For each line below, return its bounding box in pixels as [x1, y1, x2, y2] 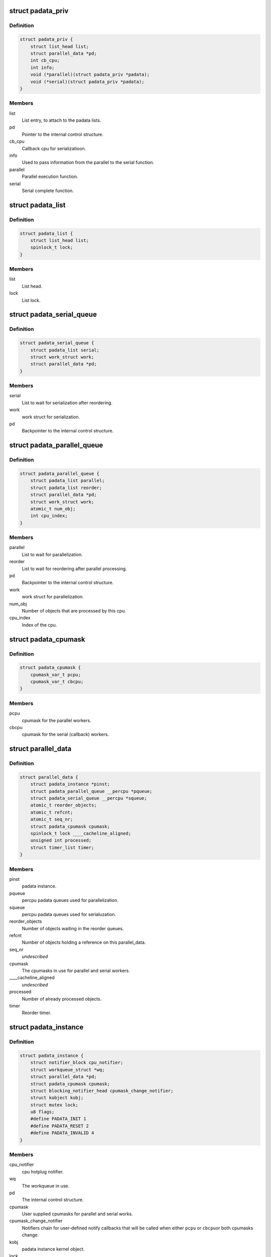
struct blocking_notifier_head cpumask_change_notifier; [30, 1088, 174, 1094]
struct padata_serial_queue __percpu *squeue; [30, 795, 148, 801]
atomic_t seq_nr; [30, 817, 73, 822]
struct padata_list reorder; [30, 485, 102, 490]
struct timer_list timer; [30, 845, 94, 850]
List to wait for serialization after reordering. [22, 400, 113, 406]
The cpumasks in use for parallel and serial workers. [22, 968, 130, 974]
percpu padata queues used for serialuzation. [22, 911, 116, 917]
